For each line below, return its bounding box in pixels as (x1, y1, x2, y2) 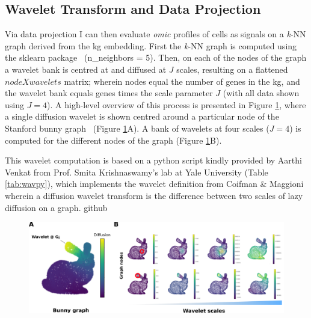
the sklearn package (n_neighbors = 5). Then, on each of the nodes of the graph (5, 51, 307, 64)
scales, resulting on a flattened (176, 63, 288, 75)
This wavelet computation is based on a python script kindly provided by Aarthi (5, 154, 302, 167)
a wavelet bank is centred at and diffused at (5, 63, 167, 75)
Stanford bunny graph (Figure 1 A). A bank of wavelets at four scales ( (5, 121, 269, 134)
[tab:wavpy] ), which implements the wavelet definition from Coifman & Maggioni (5, 177, 304, 190)
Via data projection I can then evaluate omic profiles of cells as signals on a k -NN (5, 28, 306, 40)
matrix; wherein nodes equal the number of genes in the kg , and (64, 75, 300, 87)
